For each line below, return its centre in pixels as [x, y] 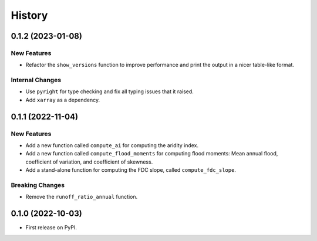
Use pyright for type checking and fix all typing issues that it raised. [109, 91]
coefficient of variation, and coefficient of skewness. [89, 162]
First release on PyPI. [51, 228]
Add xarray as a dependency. [63, 100]
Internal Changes [36, 80]
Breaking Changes [38, 185]
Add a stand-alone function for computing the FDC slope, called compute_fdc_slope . [131, 170]
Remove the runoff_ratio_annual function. [82, 197]
